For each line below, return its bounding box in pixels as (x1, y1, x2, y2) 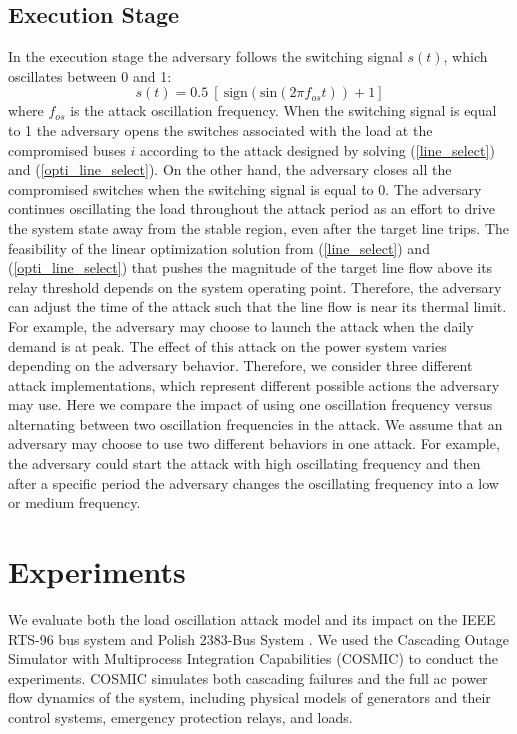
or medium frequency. (8, 492, 141, 513)
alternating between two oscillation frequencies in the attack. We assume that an (8, 413, 503, 434)
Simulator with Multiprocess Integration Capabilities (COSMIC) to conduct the (8, 648, 499, 669)
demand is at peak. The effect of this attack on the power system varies (8, 335, 447, 356)
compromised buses (8, 139, 126, 160)
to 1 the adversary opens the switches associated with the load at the (8, 119, 433, 140)
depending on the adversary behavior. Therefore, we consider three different (8, 355, 473, 376)
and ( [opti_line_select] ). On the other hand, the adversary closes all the (8, 159, 452, 180)
